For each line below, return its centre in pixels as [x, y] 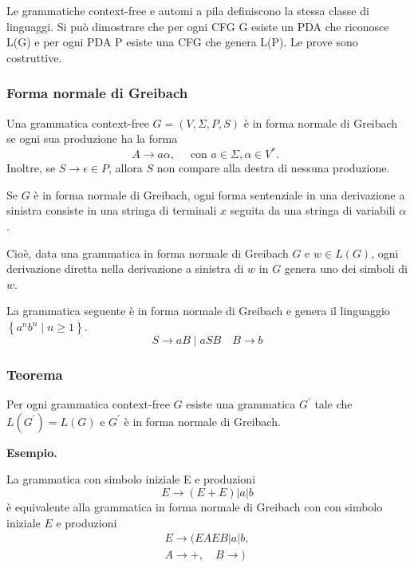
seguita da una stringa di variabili [313, 210]
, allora [125, 168]
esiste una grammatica [241, 404]
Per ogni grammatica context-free [88, 404]
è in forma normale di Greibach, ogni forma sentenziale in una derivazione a [219, 194]
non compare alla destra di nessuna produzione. [273, 168]
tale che [333, 404]
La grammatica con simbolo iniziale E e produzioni [131, 479]
